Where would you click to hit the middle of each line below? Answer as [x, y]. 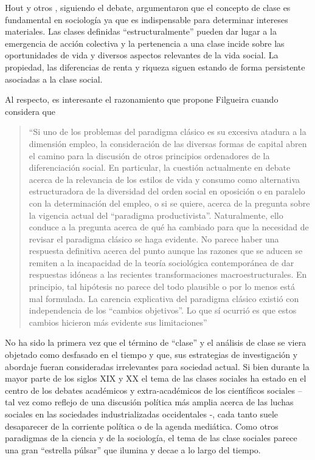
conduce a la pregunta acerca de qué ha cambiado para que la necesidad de [169, 227]
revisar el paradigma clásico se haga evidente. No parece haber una [154, 239]
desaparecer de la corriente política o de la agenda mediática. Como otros [142, 426]
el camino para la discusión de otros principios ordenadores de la [149, 155]
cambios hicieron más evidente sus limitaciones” [118, 322]
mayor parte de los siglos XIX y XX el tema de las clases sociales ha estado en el [156, 378]
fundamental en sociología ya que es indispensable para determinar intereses [147, 19]
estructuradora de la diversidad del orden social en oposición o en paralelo [167, 191]
